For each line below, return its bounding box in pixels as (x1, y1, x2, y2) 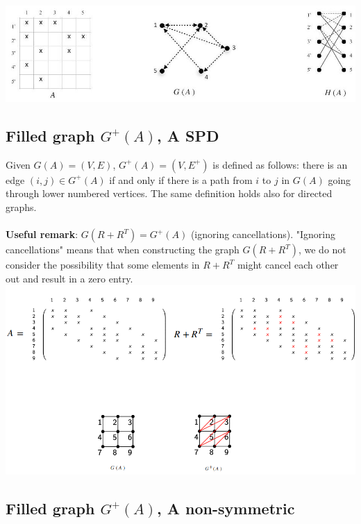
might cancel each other (237, 257, 339, 272)
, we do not (298, 242, 346, 257)
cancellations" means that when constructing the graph (6, 242, 240, 257)
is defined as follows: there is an (212, 157, 348, 171)
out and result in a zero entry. (6, 271, 133, 285)
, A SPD (157, 125, 219, 146)
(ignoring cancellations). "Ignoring (190, 227, 335, 242)
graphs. (6, 200, 37, 214)
